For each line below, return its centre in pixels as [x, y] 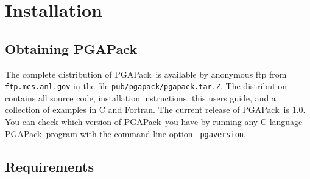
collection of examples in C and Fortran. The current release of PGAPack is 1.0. [155, 110]
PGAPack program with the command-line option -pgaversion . [125, 133]
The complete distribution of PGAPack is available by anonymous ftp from [146, 74]
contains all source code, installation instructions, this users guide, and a [140, 97]
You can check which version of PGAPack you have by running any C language [154, 122]
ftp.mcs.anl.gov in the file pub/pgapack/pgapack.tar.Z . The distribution [146, 86]
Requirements [49, 166]
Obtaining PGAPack [71, 48]
